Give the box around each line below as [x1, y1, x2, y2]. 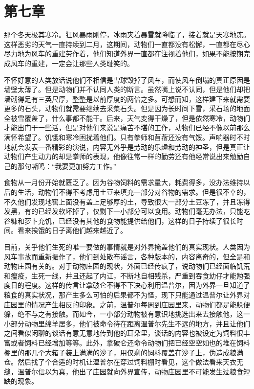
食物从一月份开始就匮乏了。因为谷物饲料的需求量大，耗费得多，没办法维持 [4, 177, 243, 187]
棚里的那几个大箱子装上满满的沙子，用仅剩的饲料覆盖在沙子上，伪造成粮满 [4, 347, 243, 357]
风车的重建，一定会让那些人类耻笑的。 [10, 58, 134, 68]
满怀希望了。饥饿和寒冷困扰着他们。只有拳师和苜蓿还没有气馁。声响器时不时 [4, 132, 250, 142]
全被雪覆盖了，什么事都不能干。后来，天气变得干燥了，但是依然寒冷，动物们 [4, 113, 250, 123]
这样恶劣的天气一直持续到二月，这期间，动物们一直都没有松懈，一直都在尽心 [4, 39, 250, 49]
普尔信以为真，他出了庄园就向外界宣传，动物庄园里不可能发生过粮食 [24, 366, 243, 376]
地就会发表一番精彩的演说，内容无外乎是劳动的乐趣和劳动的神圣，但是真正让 [4, 141, 250, 152]
